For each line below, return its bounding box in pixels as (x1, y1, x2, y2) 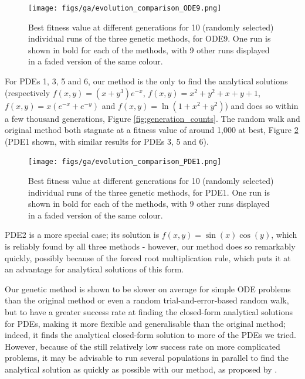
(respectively (5, 86, 50, 98)
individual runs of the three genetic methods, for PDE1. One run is (28, 186, 270, 198)
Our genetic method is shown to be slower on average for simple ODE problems (5, 282, 291, 295)
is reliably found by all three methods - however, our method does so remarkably (5, 240, 296, 252)
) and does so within (225, 99, 299, 111)
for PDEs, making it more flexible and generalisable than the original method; (5, 317, 286, 329)
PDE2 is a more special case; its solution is (5, 228, 160, 241)
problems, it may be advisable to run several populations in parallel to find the (5, 351, 289, 364)
